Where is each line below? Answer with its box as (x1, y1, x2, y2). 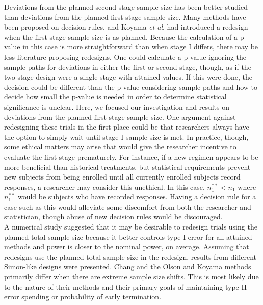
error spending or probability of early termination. (4, 291, 162, 302)
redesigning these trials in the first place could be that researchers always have (4, 121, 249, 132)
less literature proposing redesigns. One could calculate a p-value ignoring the (4, 51, 247, 62)
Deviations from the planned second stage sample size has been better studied (4, 2, 248, 12)
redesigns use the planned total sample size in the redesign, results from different (4, 251, 257, 262)
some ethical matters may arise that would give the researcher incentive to (4, 141, 236, 152)
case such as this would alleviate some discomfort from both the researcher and (4, 201, 251, 212)
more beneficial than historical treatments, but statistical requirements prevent (4, 161, 251, 172)
